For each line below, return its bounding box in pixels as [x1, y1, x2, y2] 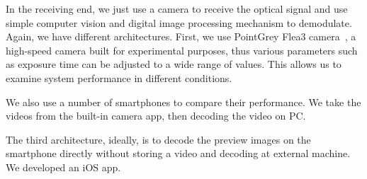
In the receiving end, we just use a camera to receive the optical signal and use [6, 1, 348, 16]
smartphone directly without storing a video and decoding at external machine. [6, 146, 351, 161]
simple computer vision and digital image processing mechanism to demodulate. [6, 15, 352, 30]
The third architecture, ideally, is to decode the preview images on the [6, 132, 311, 146]
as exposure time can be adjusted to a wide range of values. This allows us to [6, 57, 341, 71]
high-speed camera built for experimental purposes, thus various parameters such [6, 42, 358, 57]
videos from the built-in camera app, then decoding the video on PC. [6, 108, 306, 123]
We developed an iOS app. [6, 159, 121, 174]
